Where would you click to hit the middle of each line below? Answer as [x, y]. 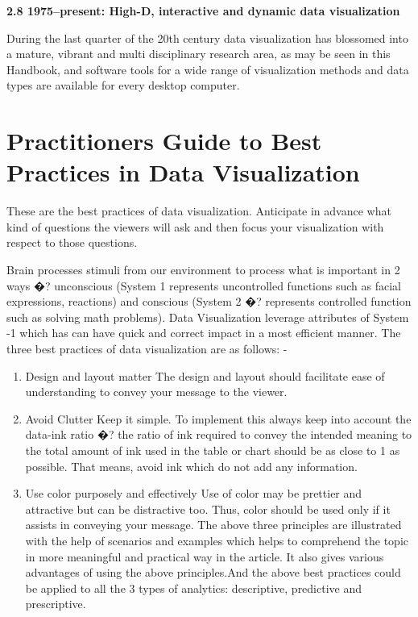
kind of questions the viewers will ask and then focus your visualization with [195, 226]
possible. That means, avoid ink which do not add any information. [191, 466]
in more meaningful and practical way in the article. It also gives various [205, 556]
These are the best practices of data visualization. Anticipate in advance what [199, 211]
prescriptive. [56, 604]
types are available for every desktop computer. [123, 85]
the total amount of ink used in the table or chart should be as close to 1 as [213, 450]
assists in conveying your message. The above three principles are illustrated [213, 525]
